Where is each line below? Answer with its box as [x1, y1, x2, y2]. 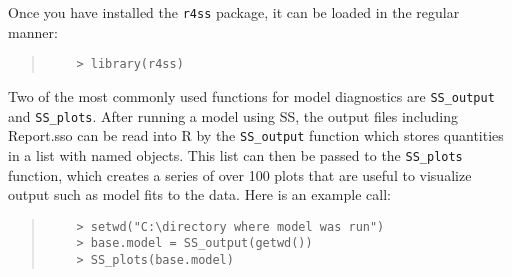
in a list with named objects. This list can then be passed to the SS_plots [8, 144, 463, 165]
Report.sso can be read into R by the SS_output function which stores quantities [8, 125, 504, 146]
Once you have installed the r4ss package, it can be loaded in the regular [8, 2, 460, 22]
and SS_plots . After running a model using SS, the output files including [8, 105, 458, 126]
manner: [8, 21, 58, 42]
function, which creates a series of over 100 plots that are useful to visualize [8, 164, 472, 185]
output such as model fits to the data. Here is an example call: [8, 184, 391, 205]
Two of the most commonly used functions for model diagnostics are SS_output [8, 85, 495, 106]
